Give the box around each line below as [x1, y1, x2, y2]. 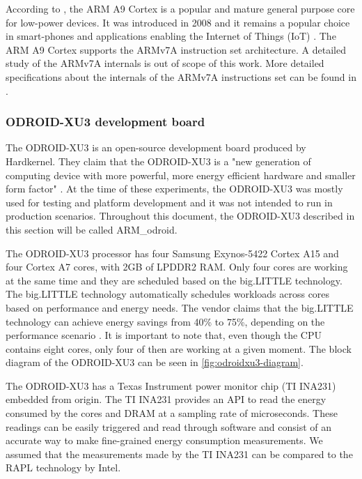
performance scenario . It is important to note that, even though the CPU [6, 328, 322, 342]
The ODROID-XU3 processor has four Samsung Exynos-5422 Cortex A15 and [6, 245, 339, 260]
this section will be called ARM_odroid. [6, 222, 178, 236]
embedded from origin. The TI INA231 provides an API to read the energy [6, 392, 326, 406]
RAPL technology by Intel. [6, 460, 121, 475]
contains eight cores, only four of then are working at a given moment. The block [6, 341, 352, 356]
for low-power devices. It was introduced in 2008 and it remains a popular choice [6, 15, 350, 29]
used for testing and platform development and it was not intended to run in [6, 195, 333, 209]
